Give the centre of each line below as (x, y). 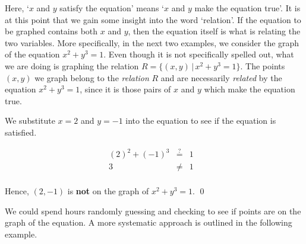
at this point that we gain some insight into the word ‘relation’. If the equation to (153, 19)
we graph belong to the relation (92, 77)
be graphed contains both (51, 31)
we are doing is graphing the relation (72, 65)
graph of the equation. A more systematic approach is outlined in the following (149, 222)
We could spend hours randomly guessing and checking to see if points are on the (153, 211)
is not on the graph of (108, 191)
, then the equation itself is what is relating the (214, 31)
